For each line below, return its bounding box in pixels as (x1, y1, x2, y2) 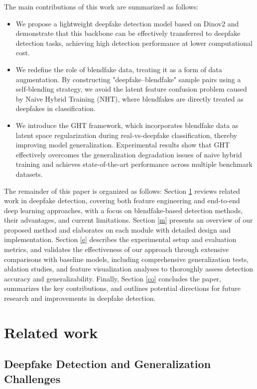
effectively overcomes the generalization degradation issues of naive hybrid (15, 149, 242, 159)
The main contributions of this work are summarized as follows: (4, 1, 199, 11)
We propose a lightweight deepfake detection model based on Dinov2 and (15, 18, 239, 28)
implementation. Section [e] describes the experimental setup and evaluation (4, 234, 237, 245)
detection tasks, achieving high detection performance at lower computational (15, 37, 253, 48)
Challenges (4, 371, 61, 386)
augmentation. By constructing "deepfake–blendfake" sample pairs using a (15, 74, 241, 84)
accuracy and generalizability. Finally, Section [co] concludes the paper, (4, 273, 221, 283)
